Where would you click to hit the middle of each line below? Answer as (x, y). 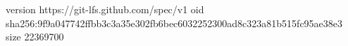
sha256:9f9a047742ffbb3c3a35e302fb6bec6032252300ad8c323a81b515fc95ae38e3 (174, 23)
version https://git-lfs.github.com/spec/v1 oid (105, 9)
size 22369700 (35, 37)
